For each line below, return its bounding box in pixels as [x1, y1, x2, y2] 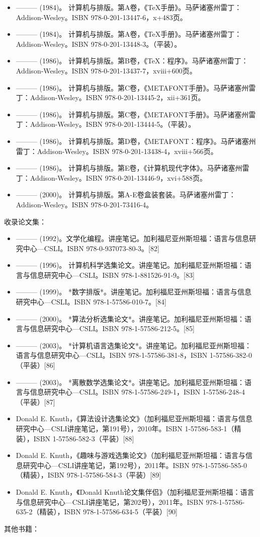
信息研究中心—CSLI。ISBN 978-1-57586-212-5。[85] [30, 323, 195, 334]
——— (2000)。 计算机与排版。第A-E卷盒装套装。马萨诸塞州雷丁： [16, 189, 236, 200]
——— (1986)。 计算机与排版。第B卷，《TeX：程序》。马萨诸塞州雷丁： [16, 55, 248, 66]
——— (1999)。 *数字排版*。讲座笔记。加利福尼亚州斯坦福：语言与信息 [16, 286, 252, 297]
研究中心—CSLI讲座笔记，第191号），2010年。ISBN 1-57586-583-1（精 [16, 423, 241, 433]
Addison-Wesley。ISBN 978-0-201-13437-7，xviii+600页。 [16, 65, 197, 75]
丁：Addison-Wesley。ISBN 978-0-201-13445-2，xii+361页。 [16, 92, 205, 103]
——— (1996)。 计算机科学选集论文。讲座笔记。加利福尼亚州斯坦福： [16, 260, 245, 270]
